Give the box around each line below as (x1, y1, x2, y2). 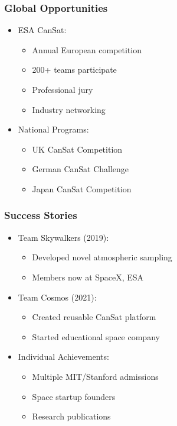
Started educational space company (32, 330, 160, 343)
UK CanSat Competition (32, 143, 123, 155)
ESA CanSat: (18, 24, 67, 36)
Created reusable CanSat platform (32, 311, 156, 323)
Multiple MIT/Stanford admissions (32, 370, 159, 382)
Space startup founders (32, 390, 116, 402)
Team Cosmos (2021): (18, 291, 97, 303)
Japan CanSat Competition (32, 182, 132, 195)
